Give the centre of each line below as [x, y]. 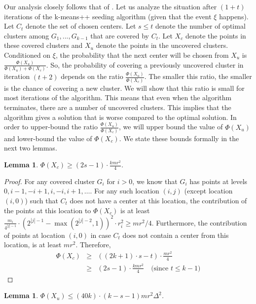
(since [160, 268]
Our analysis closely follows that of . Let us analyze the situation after [110, 6]
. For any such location [125, 191]
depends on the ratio [92, 76]
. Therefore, [93, 245]
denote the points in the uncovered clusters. [162, 45]
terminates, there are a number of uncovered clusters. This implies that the [118, 107]
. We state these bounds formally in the [179, 138]
